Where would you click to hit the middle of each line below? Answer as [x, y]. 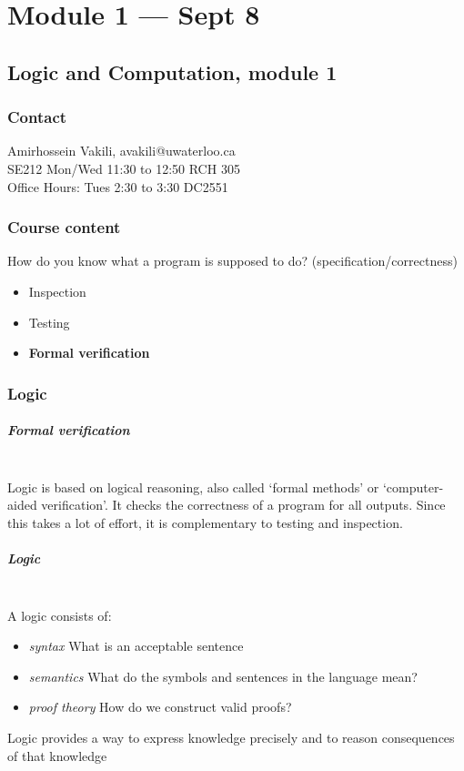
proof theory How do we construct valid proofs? [160, 707]
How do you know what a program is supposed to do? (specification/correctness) [232, 261]
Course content [64, 227]
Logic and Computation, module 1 [172, 71]
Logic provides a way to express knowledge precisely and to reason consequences [231, 738]
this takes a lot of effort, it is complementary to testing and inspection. [205, 522]
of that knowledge [57, 755]
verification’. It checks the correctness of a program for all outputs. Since [243, 505]
